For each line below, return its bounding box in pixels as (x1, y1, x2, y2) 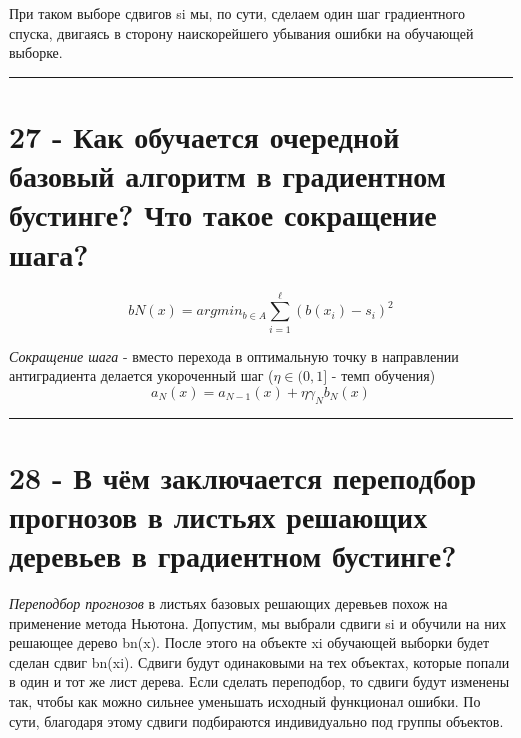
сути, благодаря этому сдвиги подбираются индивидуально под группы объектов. (9, 710, 504, 731)
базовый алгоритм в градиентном (9, 155, 446, 196)
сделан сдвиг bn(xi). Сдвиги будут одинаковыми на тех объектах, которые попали (9, 651, 510, 672)
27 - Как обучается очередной (9, 115, 400, 156)
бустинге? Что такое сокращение (9, 194, 437, 235)
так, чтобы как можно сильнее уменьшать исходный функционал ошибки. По (9, 691, 481, 712)
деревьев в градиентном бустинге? (9, 535, 457, 576)
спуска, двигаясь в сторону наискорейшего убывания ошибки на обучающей (9, 22, 474, 43)
